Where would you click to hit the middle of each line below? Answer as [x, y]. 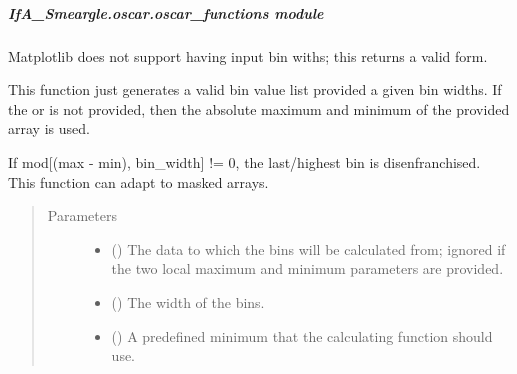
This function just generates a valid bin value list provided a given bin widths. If [255, 89]
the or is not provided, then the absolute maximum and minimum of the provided [259, 108]
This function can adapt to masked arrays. [138, 181]
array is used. [49, 128]
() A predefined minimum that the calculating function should [302, 335]
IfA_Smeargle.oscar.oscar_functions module [166, 12]
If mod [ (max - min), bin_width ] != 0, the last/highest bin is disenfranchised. [244, 161]
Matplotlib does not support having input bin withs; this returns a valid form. [248, 55]
